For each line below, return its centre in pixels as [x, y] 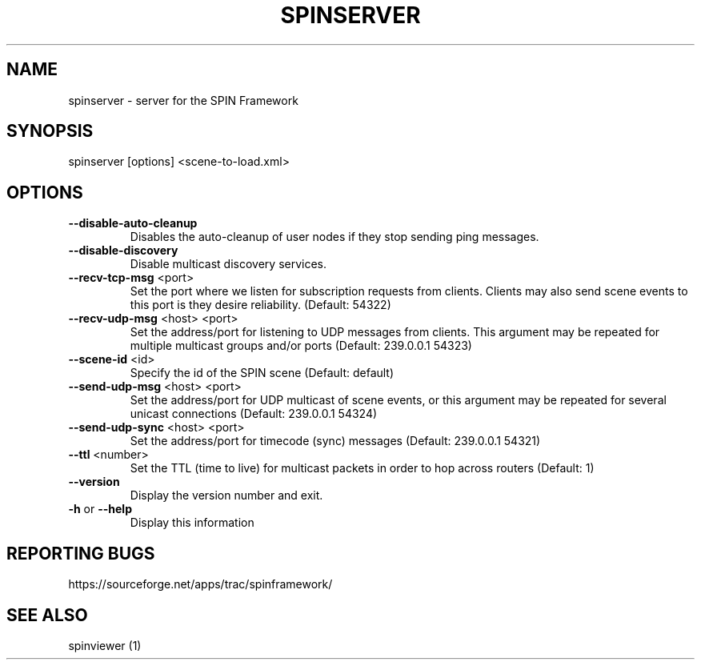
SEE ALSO [47, 615]
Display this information [192, 523]
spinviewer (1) [105, 645]
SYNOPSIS [50, 131]
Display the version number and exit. [226, 495]
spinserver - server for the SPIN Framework [183, 100]
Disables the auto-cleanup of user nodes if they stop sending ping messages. [334, 237]
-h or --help [100, 509]
